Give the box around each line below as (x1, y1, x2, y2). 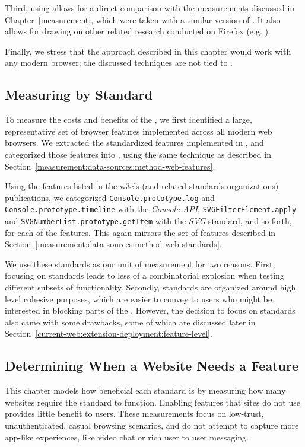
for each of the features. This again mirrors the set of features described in (5, 226, 276, 238)
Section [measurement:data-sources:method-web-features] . (5, 159, 215, 172)
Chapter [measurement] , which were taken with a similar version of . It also (5, 13, 281, 25)
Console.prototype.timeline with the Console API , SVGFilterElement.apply (5, 203, 297, 215)
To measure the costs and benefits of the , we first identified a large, (5, 113, 252, 126)
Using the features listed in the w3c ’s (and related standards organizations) (5, 180, 279, 192)
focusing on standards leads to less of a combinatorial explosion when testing (5, 269, 284, 282)
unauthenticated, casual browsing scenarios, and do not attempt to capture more (5, 419, 299, 432)
